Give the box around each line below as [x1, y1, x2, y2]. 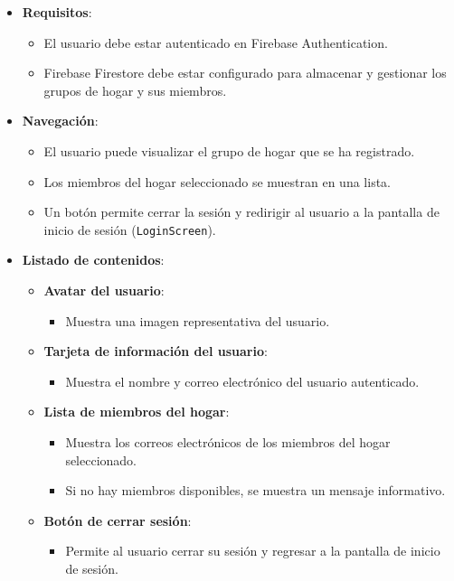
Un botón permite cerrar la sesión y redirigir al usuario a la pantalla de [43, 202, 440, 221]
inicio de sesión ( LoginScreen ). [43, 220, 216, 239]
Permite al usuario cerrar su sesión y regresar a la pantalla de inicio [65, 541, 440, 560]
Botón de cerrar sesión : [43, 511, 192, 529]
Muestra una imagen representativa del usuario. [65, 311, 330, 330]
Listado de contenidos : [22, 250, 165, 269]
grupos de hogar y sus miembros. [43, 80, 227, 99]
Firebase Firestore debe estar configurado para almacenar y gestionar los [43, 63, 447, 82]
